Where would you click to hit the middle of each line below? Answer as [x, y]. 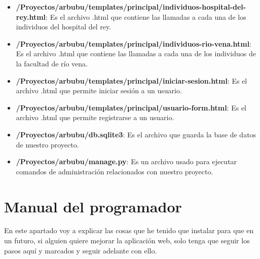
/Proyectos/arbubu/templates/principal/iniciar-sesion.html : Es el [132, 80]
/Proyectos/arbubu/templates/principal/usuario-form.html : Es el [131, 107]
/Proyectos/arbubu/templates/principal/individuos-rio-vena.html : [134, 43]
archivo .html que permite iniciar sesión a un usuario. [99, 90]
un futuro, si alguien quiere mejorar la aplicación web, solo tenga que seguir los [127, 240]
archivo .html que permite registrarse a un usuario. [95, 117]
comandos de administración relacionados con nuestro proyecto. [115, 171]
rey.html [31, 16]
